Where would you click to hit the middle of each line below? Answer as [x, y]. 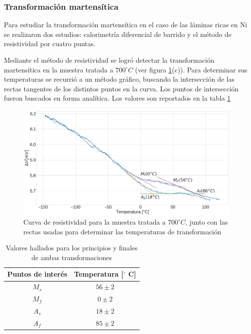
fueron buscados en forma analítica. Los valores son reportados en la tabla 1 [117, 98]
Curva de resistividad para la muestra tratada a [95, 222]
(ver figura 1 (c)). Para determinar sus [191, 69]
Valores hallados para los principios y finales [72, 248]
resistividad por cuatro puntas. [50, 44]
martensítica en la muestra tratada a [59, 69]
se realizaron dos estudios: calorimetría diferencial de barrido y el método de [118, 34]
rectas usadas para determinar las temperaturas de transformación [122, 231]
